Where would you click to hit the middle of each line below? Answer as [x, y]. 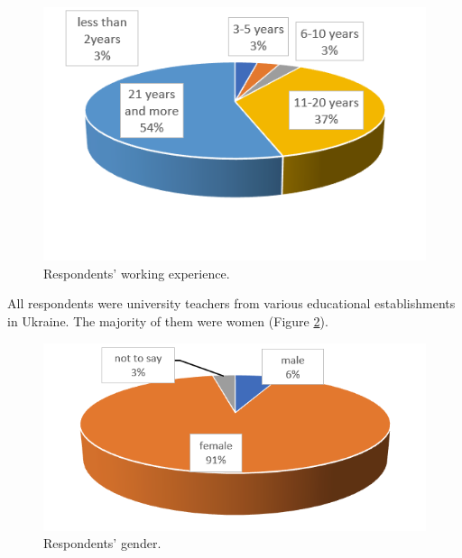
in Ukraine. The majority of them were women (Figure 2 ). [168, 321]
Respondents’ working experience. [137, 273]
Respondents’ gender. [102, 543]
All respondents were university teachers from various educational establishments [231, 303]
